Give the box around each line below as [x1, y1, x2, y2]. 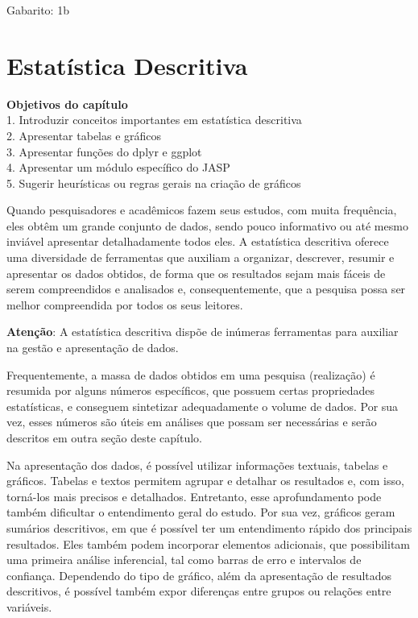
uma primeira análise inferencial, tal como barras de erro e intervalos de [6, 551, 362, 568]
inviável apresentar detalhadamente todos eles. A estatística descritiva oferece [6, 233, 389, 250]
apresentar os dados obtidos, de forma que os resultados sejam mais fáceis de [6, 264, 386, 281]
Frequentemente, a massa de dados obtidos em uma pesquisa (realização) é [6, 366, 375, 383]
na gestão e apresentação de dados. [6, 339, 179, 356]
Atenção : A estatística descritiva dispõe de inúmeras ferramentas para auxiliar [6, 323, 399, 340]
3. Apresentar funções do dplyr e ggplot [6, 143, 202, 160]
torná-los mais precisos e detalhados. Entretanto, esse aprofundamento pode [6, 487, 382, 504]
